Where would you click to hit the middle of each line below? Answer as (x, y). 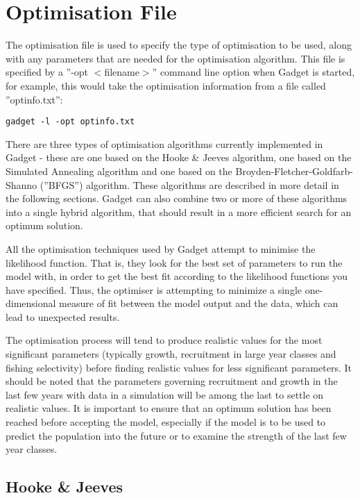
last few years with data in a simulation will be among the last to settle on (165, 394)
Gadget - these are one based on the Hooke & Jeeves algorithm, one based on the (179, 157)
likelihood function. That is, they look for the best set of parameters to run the (174, 262)
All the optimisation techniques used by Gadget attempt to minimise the (161, 248)
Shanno (22, 184)
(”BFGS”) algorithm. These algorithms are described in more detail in (189, 184)
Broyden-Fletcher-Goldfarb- (294, 171)
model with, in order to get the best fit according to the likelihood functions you (177, 276)
